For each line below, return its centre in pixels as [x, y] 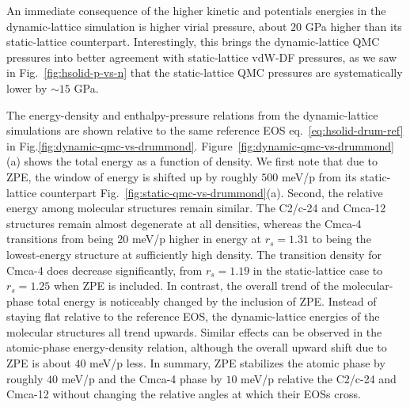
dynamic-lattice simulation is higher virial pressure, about [147, 26]
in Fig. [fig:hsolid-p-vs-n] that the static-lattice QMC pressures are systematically [205, 72]
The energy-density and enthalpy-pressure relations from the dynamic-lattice [192, 114]
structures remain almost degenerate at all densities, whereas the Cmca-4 [184, 223]
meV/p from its [319, 176]
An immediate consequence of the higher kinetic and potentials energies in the [196, 10]
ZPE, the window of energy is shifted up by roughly [132, 176]
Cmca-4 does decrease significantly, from [104, 270]
